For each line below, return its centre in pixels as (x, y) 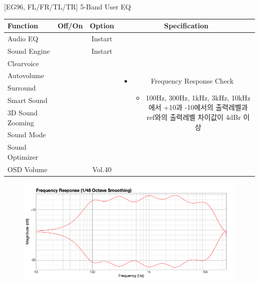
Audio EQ (23, 38)
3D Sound (23, 112)
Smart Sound (28, 100)
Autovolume (26, 75)
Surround (22, 88)
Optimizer (23, 156)
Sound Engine (29, 50)
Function (23, 26)
